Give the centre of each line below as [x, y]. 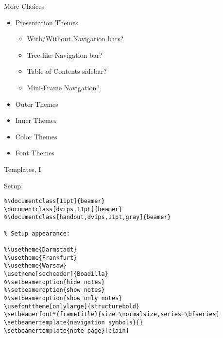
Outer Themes [37, 104]
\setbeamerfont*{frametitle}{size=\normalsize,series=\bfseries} [112, 314]
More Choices [24, 6]
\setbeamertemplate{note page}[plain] [67, 330]
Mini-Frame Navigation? [63, 87]
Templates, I [23, 169]
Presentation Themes [47, 22]
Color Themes [36, 136]
